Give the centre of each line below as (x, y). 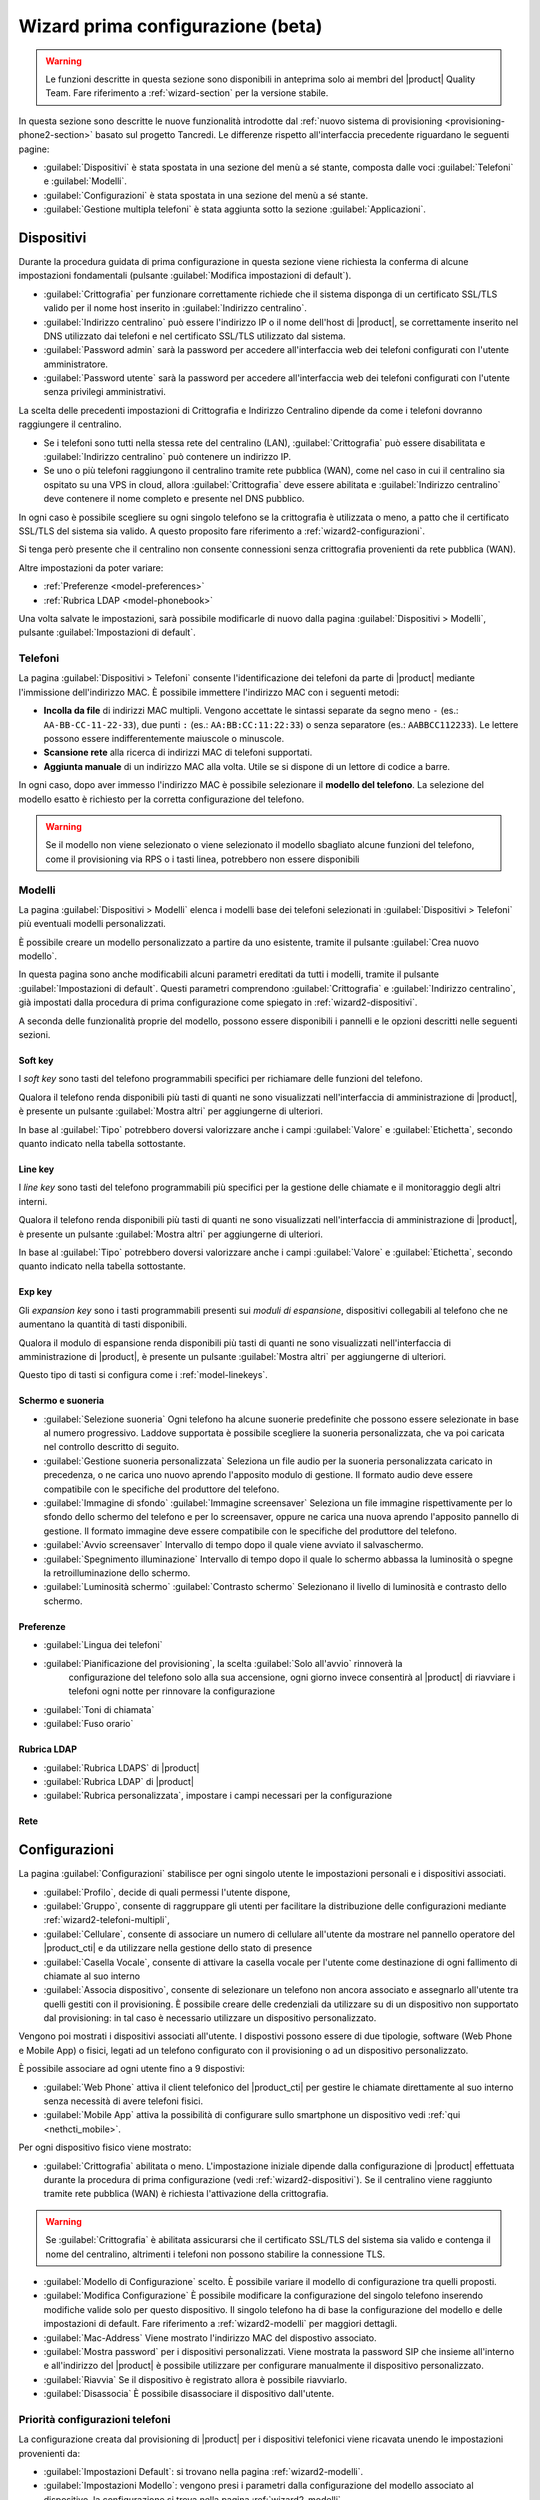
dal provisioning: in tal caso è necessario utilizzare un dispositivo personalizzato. (210, 2018)
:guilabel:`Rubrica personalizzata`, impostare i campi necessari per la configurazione (218, 1796)
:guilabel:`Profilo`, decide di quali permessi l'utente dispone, (167, 1892)
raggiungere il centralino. (70, 424)
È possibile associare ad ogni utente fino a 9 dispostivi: (131, 2069)
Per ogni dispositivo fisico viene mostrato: (105, 2147)
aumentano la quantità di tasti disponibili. (103, 1324)
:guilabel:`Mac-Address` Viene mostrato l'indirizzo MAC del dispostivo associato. (210, 2337)
